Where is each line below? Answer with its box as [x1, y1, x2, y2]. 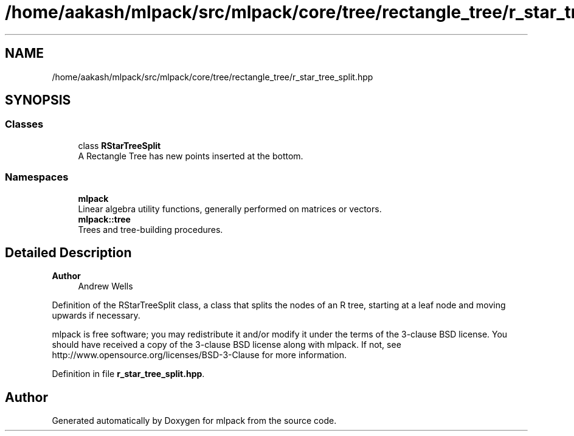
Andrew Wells [78, 281, 133, 292]
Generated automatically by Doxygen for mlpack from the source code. [52, 415, 337, 426]
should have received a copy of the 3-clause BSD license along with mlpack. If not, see [52, 339, 401, 350]
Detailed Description [5, 244, 132, 260]
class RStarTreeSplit [78, 140, 161, 151]
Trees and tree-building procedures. [78, 224, 223, 235]
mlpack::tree [78, 213, 131, 224]
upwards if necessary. [52, 310, 140, 321]
